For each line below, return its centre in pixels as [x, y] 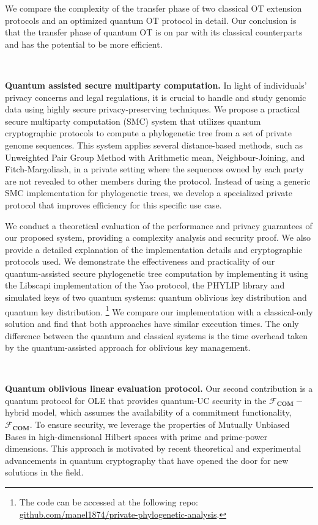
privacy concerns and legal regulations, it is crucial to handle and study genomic [156, 97]
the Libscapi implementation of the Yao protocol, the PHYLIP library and [145, 285]
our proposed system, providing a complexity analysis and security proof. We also [158, 237]
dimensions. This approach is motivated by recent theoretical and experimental [153, 448]
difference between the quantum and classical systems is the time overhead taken [157, 335]
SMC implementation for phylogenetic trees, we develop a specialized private [149, 193]
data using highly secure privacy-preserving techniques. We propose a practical [153, 109]
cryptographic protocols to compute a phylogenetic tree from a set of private [148, 133]
